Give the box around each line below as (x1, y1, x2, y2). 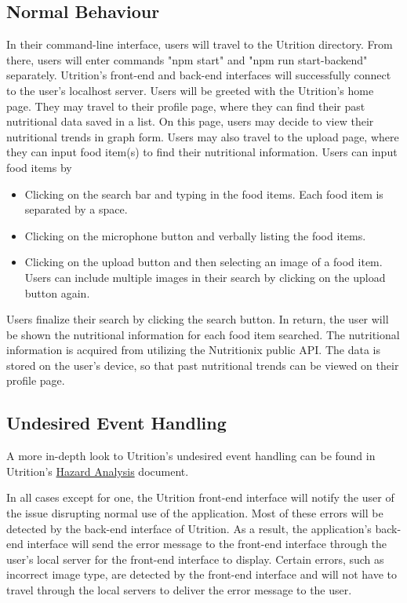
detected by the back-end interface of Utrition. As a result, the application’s (6, 520, 372, 536)
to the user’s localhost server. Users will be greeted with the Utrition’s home (6, 82, 374, 98)
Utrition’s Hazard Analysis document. (6, 462, 189, 479)
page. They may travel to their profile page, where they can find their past (6, 97, 365, 114)
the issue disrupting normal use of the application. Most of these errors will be (6, 505, 383, 521)
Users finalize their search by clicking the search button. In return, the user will (6, 311, 389, 327)
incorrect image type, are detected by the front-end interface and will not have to (6, 566, 397, 583)
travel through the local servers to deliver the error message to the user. (6, 582, 352, 598)
